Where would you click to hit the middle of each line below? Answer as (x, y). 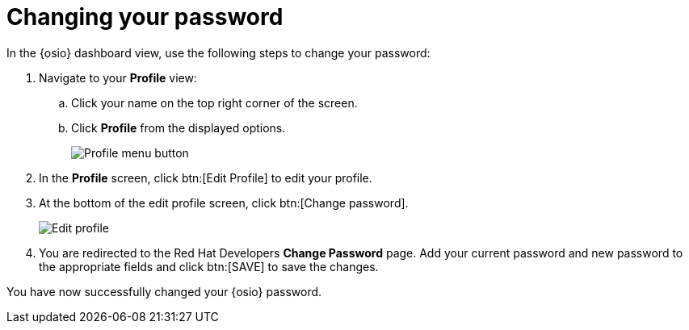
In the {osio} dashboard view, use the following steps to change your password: (218, 52)
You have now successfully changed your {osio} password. (164, 291)
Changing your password (145, 17)
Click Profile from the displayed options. (179, 127)
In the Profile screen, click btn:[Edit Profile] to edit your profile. (206, 178)
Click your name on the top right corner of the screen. (214, 102)
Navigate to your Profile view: (118, 77)
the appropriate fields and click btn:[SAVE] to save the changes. (209, 266)
